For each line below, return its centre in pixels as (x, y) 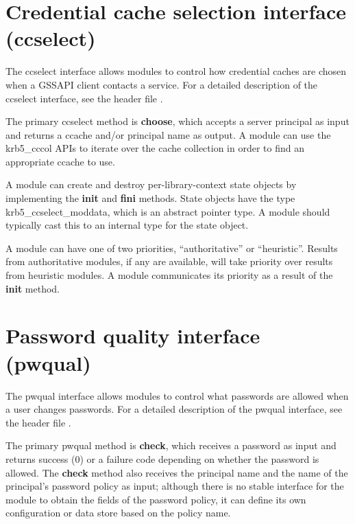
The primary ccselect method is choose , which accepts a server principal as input (177, 121)
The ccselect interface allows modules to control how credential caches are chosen (176, 71)
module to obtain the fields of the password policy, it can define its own (156, 499)
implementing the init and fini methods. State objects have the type (150, 198)
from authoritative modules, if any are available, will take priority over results (169, 261)
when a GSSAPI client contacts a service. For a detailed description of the (162, 84)
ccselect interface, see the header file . (84, 98)
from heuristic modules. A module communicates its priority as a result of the (169, 275)
